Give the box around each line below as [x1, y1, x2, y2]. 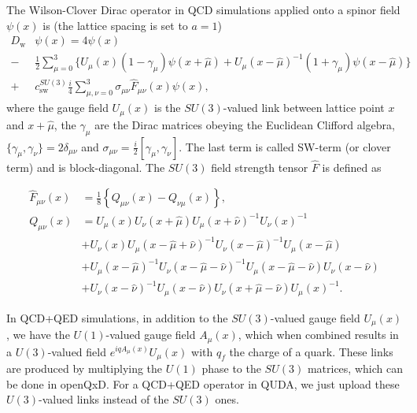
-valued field [47, 343, 106, 359]
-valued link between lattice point [223, 99, 385, 116]
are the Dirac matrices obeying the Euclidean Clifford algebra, [94, 116, 395, 132]
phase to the [201, 360, 261, 377]
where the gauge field [6, 99, 109, 116]
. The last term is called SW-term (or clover [179, 138, 391, 154]
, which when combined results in [238, 326, 399, 343]
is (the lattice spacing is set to [42, 17, 188, 33]
